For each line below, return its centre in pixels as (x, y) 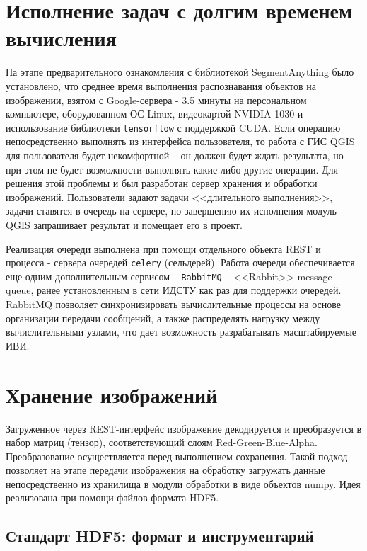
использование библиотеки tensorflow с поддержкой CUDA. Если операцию (173, 127)
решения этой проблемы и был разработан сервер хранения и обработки (162, 183)
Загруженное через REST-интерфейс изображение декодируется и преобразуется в (184, 428)
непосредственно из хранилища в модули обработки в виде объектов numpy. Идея (183, 483)
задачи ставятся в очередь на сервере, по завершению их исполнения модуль (171, 211)
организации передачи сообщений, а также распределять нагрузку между (163, 318)
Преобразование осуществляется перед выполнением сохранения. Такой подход (177, 456)
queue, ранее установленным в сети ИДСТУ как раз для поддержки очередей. (174, 290)
